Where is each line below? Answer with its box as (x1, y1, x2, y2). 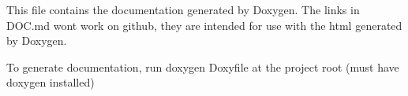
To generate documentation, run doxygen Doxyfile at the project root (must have (6, 58, 399, 75)
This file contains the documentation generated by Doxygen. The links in (6, 2, 360, 17)
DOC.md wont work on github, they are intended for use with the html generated (6, 17, 402, 33)
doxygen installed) (6, 74, 95, 90)
